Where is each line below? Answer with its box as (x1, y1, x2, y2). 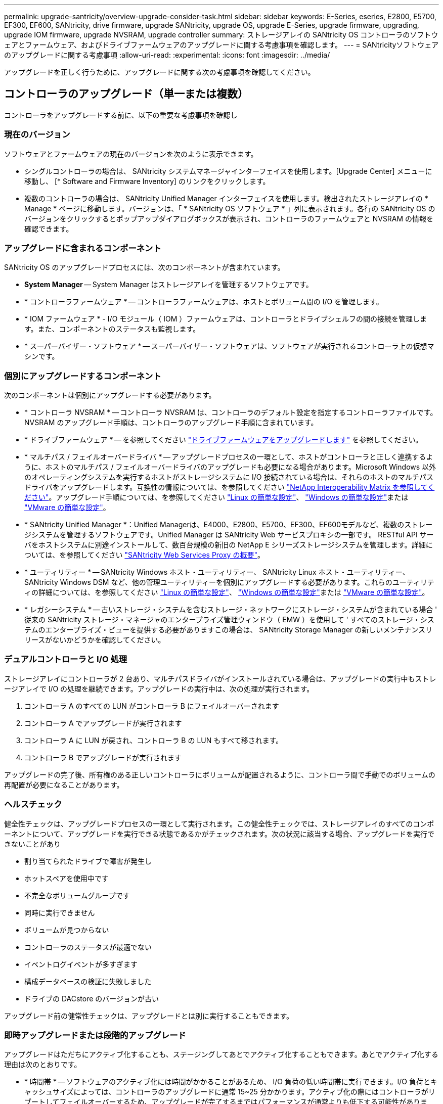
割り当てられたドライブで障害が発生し (24, 856, 152, 865)
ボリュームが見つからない (24, 925, 109, 934)
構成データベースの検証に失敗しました (24, 977, 152, 986)
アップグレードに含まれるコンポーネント (4, 243, 161, 253)
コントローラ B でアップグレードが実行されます (24, 753, 182, 762)
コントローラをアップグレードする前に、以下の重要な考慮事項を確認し (4, 110, 238, 119)
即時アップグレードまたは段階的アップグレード (4, 1030, 186, 1040)
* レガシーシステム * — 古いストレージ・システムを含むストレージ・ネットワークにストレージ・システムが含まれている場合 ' (24, 605, 437, 614)
